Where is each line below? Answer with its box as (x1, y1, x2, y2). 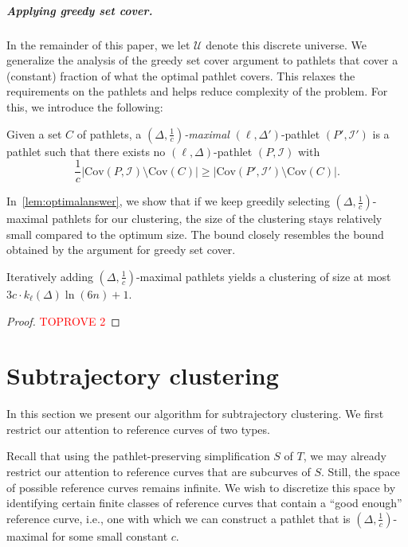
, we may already (303, 447, 386, 464)
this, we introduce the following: (6, 98, 163, 115)
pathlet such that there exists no (6, 143, 166, 159)
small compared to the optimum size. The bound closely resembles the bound (6, 225, 384, 242)
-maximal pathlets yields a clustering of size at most (135, 268, 391, 284)
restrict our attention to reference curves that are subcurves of (6, 463, 311, 480)
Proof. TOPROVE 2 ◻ (6, 312, 120, 329)
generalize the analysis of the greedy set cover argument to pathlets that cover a (6, 52, 398, 68)
